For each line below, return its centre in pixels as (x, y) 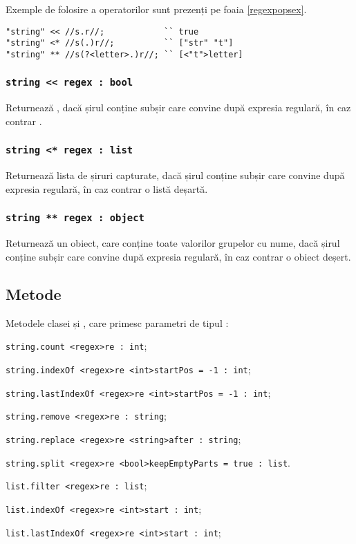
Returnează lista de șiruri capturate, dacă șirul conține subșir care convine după (175, 175)
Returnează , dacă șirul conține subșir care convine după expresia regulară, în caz (178, 107)
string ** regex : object (75, 218)
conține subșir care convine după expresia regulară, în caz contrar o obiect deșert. (178, 256)
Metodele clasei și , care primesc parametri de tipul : (117, 322)
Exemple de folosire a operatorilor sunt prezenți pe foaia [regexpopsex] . (156, 9)
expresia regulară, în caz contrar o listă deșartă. (107, 188)
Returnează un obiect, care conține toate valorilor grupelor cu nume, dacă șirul (173, 243)
